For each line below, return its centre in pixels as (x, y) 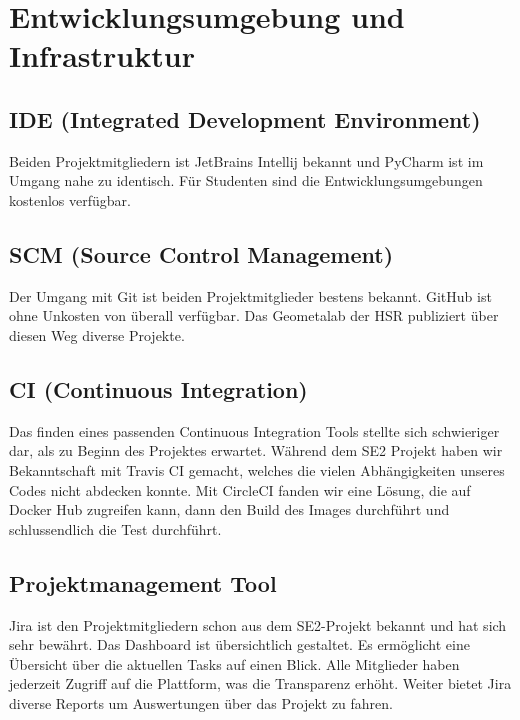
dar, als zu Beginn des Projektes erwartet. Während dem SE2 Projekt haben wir (256, 450)
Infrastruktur (102, 55)
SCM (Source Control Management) (201, 253)
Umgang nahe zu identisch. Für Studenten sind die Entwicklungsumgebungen (246, 180)
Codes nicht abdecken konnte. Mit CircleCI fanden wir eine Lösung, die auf (240, 489)
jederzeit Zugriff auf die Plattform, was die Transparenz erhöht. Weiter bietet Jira (260, 683)
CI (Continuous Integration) (158, 388)
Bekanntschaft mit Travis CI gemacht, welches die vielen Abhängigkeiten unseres (257, 469)
